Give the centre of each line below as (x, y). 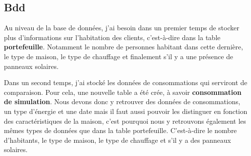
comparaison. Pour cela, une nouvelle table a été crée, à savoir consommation (123, 92)
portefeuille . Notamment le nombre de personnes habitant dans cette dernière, (124, 47)
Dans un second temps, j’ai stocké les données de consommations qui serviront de (126, 82)
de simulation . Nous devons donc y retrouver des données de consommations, (122, 101)
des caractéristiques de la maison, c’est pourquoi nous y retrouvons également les (125, 121)
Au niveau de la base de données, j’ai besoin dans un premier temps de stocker (122, 28)
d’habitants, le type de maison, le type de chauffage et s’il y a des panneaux (118, 140)
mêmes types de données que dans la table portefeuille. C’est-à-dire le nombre (120, 130)
